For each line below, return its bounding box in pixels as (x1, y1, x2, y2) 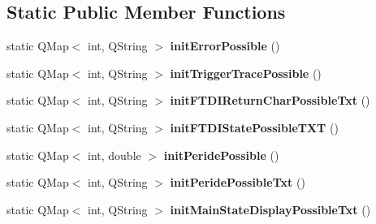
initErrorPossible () (170, 37, 280, 54)
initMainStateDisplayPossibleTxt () (170, 200, 371, 218)
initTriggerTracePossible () (170, 64, 322, 81)
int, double (88, 146, 141, 163)
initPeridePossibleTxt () (170, 174, 305, 191)
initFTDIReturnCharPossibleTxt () (170, 92, 370, 109)
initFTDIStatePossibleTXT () (170, 118, 339, 136)
